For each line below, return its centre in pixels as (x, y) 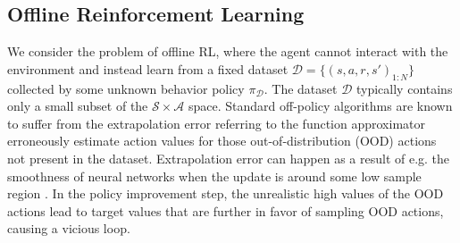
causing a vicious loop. (69, 228)
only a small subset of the (78, 106)
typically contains (404, 88)
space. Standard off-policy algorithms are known (320, 106)
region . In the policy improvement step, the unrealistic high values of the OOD (226, 193)
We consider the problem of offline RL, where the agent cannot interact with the (228, 51)
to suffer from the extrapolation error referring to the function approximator (217, 123)
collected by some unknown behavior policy (126, 88)
